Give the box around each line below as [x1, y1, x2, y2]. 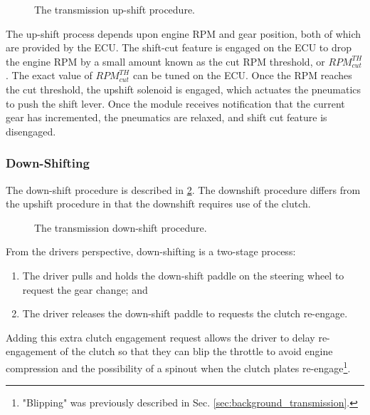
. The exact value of [6, 68, 92, 83]
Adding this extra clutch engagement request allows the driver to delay [6, 329, 315, 344]
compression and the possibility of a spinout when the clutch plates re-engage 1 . [6, 358, 351, 375]
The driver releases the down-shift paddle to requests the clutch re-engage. [22, 306, 348, 321]
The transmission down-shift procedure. [34, 220, 207, 235]
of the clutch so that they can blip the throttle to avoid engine [60, 344, 333, 359]
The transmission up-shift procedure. [34, 2, 196, 16]
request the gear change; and [22, 282, 148, 297]
